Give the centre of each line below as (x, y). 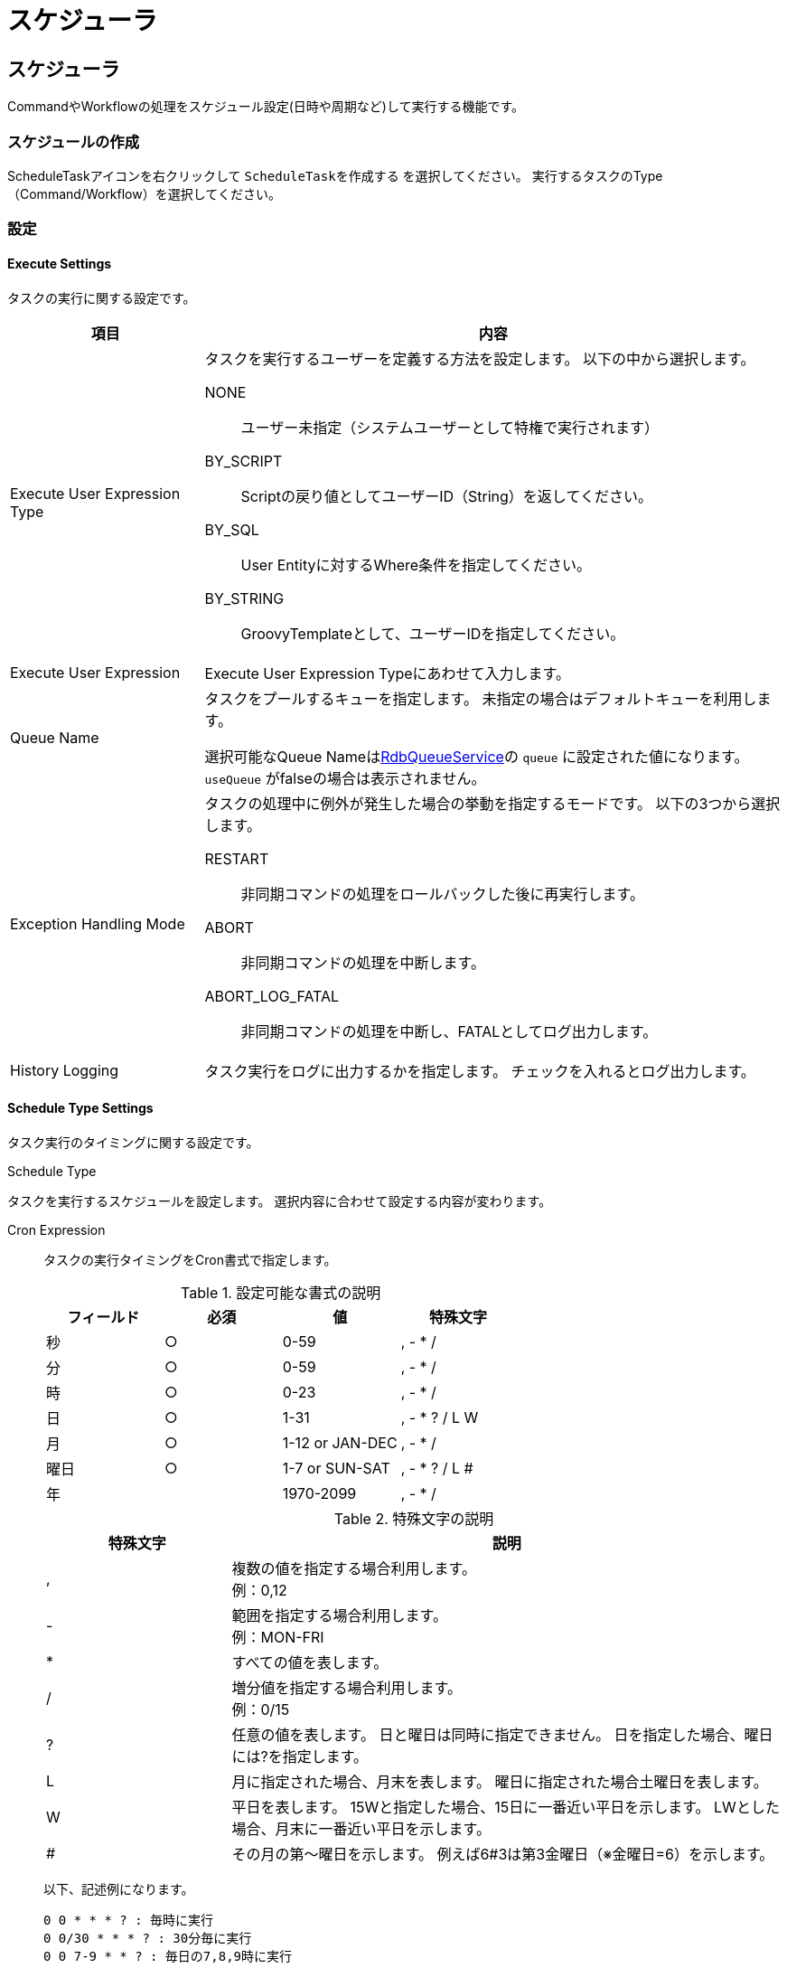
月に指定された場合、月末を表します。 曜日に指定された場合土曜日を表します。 (500, 1781)
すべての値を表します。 (310, 1662)
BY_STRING (244, 598)
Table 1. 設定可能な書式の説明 (281, 1292)
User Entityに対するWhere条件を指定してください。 (416, 565)
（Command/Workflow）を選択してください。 (144, 193)
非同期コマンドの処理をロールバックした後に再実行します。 (442, 894)
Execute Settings (60, 263)
